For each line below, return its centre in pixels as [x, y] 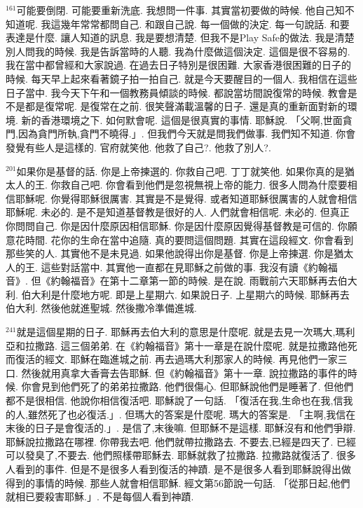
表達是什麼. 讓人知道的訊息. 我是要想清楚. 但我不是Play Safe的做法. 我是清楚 [180, 37]
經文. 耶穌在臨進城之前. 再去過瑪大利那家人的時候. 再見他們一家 [191, 359]
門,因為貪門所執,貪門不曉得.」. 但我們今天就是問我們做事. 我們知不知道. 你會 [181, 133]
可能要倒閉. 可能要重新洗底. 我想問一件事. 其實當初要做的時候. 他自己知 [180, 10]
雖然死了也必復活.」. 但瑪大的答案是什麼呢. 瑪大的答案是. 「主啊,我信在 [192, 414]
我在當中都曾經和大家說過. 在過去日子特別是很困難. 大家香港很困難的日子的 [179, 65]
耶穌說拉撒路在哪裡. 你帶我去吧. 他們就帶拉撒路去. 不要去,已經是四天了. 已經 [181, 441]
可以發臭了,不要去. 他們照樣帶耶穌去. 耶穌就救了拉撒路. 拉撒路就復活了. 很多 [181, 455]
